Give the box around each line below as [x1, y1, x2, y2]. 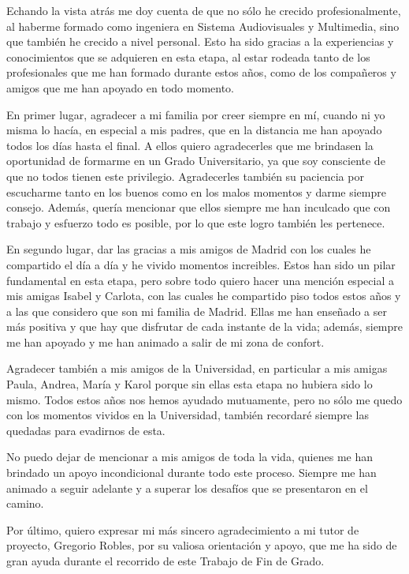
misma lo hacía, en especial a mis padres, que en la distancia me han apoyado [6, 122, 382, 138]
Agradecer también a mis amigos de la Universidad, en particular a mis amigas [6, 360, 388, 377]
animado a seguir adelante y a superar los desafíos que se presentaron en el [6, 479, 368, 496]
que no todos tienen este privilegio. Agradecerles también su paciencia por [6, 167, 364, 184]
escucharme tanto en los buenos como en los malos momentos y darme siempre [6, 183, 386, 200]
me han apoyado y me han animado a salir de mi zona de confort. [6, 333, 325, 350]
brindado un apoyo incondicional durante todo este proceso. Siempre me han [6, 464, 377, 481]
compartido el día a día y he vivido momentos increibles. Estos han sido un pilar [6, 256, 396, 272]
